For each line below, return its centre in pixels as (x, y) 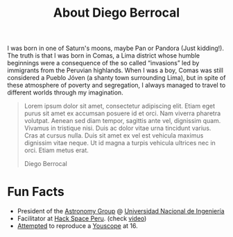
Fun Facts (36, 192)
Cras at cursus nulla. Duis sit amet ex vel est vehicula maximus (114, 136)
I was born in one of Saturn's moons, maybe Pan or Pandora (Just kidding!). (115, 48)
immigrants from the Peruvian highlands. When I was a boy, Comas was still (115, 70)
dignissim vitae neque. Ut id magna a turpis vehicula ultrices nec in (120, 143)
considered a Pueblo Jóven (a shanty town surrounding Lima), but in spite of (116, 78)
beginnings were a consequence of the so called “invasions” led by (103, 63)
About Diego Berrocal (116, 13)
